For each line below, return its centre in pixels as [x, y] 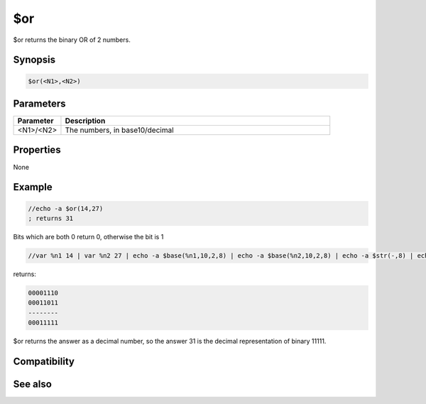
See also [33, 384]
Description [85, 121]
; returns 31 [51, 218]
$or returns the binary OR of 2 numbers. [72, 40]
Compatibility [44, 361]
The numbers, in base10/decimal [119, 130]
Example [33, 187]
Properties [37, 150]
